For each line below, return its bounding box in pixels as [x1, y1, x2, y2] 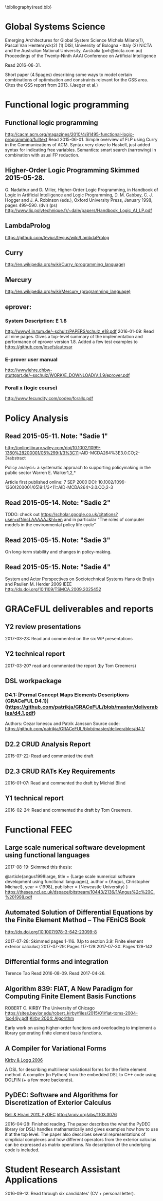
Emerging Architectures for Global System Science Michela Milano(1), [5, 37, 145, 43]
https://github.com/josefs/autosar [5, 343, 73, 350]
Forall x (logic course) [5, 384, 57, 391]
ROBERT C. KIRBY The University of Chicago [5, 1005, 95, 1011]
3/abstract [5, 455, 26, 461]
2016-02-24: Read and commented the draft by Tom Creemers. [5, 807, 132, 813]
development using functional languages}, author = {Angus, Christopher [5, 878, 150, 884]
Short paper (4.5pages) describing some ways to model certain [5, 72, 132, 77]
